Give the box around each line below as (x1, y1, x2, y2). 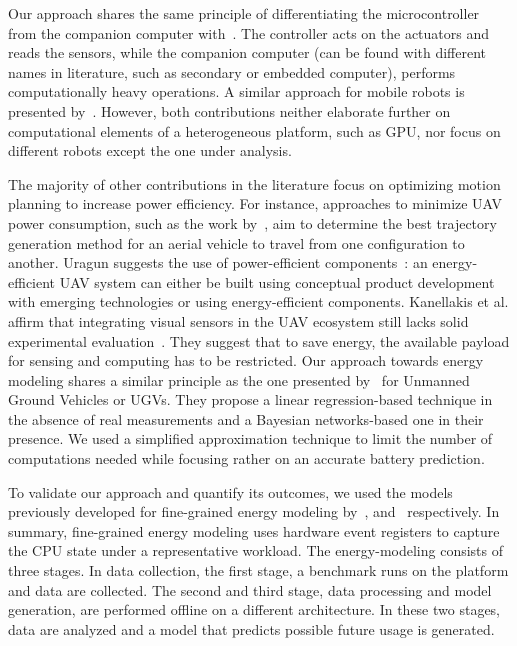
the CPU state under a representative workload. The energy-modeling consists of (8, 540, 504, 561)
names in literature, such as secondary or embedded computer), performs (8, 61, 456, 82)
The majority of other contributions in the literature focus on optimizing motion (8, 173, 501, 194)
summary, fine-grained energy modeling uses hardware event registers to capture (8, 520, 500, 541)
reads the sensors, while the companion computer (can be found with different (8, 42, 487, 63)
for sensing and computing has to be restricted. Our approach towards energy (8, 350, 484, 371)
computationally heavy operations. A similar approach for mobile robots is (8, 81, 465, 102)
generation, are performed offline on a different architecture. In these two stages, (8, 599, 501, 620)
